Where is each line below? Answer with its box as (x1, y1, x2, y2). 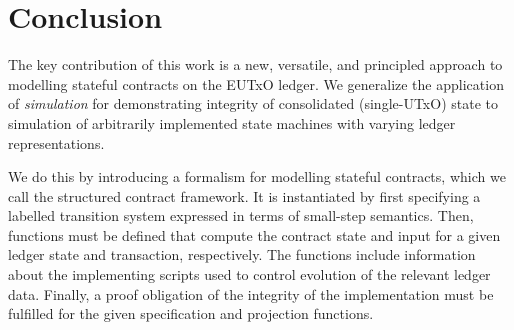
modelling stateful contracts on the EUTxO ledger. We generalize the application (8, 73, 504, 94)
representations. (8, 132, 105, 153)
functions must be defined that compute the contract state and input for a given (8, 224, 501, 245)
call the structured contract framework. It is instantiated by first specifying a (8, 185, 481, 206)
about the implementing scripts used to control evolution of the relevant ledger (8, 264, 491, 285)
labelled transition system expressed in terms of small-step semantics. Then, (8, 205, 474, 226)
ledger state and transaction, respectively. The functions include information (8, 244, 476, 265)
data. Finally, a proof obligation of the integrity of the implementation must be (8, 283, 494, 304)
